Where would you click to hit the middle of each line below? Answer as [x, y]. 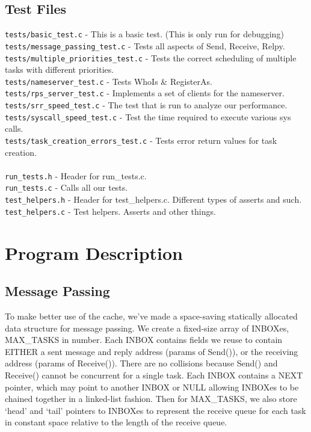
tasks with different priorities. [60, 69]
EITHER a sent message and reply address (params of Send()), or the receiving [152, 351]
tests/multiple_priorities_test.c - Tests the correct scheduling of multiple [151, 57]
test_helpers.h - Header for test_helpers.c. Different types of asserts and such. [153, 199]
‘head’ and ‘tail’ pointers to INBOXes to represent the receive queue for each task [155, 410]
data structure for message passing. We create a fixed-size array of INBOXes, [147, 328]
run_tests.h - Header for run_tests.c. [76, 175]
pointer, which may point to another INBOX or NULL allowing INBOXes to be [152, 387]
